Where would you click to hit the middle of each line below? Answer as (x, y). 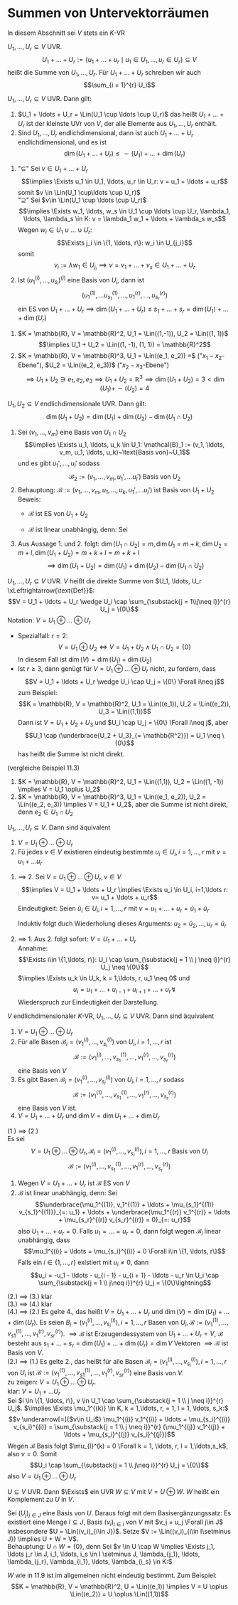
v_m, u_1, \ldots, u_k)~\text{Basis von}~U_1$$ (125, 452)
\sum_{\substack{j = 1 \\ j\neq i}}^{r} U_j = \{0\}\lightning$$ (125, 1283)
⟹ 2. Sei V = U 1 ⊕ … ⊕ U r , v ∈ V (70, 878)
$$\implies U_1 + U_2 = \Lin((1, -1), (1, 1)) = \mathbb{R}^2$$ (125, 345)
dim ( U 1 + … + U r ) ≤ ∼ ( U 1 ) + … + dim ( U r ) (125, 154)
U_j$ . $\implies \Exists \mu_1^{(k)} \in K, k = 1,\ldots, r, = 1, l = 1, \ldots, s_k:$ (118, 1408)
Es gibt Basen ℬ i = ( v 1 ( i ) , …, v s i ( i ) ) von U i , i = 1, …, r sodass (101, 1080)
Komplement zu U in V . (41, 1499)
